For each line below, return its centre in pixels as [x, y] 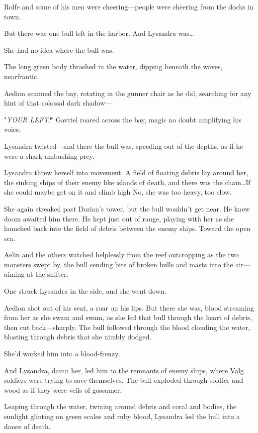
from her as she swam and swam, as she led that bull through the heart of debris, [128, 317]
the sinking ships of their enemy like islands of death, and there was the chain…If [127, 182]
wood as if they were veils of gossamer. [63, 389]
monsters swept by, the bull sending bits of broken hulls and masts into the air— [127, 264]
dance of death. [27, 426]
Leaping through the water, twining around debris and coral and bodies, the [120, 406]
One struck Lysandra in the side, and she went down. [85, 291]
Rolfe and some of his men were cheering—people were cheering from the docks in [129, 6]
